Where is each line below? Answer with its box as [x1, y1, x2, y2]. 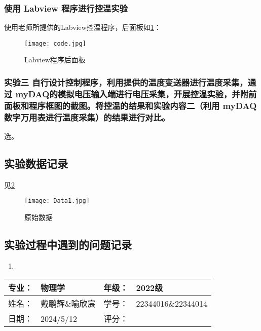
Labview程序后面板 [24, 54, 86, 65]
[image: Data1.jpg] [24, 197, 90, 205]
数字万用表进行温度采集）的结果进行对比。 [4, 111, 170, 123]
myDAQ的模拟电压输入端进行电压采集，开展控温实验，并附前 [15, 87, 257, 100]
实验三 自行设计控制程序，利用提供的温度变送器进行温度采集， [4, 76, 248, 88]
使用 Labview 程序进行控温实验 [4, 2, 128, 14]
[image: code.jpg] [24, 40, 86, 47]
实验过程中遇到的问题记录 [4, 237, 132, 252]
